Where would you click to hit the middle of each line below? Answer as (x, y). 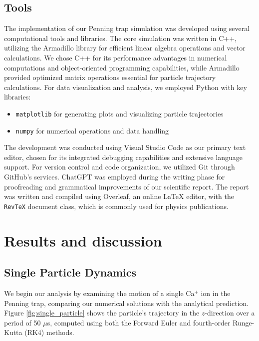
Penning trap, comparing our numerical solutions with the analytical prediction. (127, 303)
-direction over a (230, 313)
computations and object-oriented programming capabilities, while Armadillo (122, 67)
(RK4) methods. (49, 332)
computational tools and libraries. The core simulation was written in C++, (120, 38)
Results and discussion (83, 240)
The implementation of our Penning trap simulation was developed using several (127, 28)
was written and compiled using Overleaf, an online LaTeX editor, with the (119, 196)
